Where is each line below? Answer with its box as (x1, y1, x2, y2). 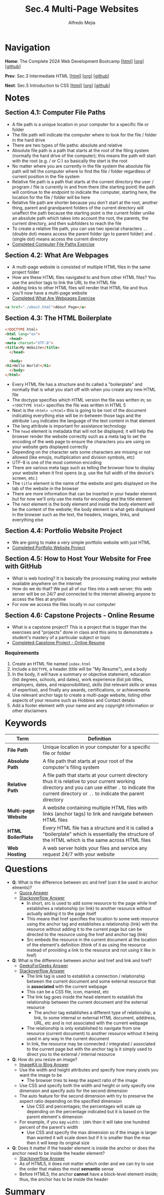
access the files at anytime (12, 596, 66, 602)
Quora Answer (19, 890, 48, 896)
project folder (12, 269, 40, 275)
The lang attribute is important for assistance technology (12, 423, 126, 429)
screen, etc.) (12, 475, 38, 481)
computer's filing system (42, 763, 100, 770)
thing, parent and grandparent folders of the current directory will (12, 204, 144, 210)
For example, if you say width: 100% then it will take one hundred (19, 1119, 150, 1125)
